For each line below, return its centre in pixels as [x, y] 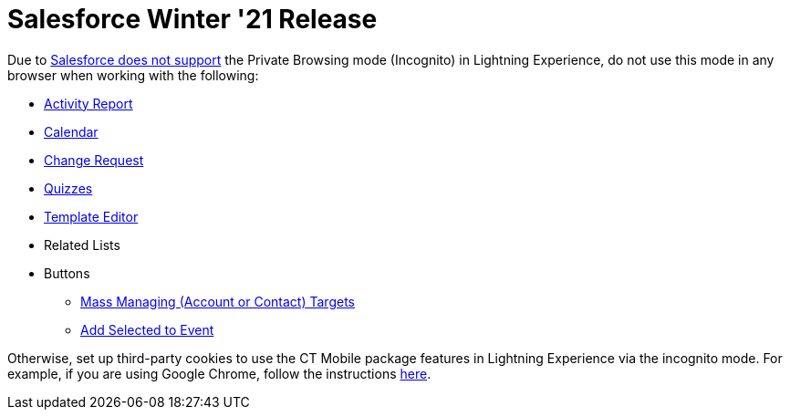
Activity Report [88, 103]
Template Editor [91, 216]
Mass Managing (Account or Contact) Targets [218, 301]
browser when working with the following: [133, 75]
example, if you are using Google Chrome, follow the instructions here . [219, 373]
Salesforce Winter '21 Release [192, 19]
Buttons [67, 273]
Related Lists [82, 245]
